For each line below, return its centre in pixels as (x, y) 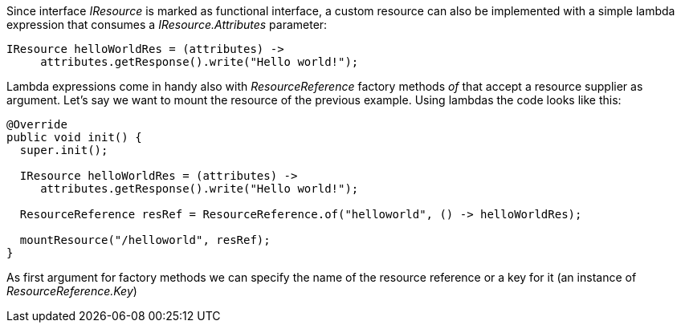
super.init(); (64, 150)
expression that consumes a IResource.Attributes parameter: (167, 24)
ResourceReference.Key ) (72, 291)
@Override (37, 124)
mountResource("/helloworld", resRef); (145, 240)
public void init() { (74, 137)
